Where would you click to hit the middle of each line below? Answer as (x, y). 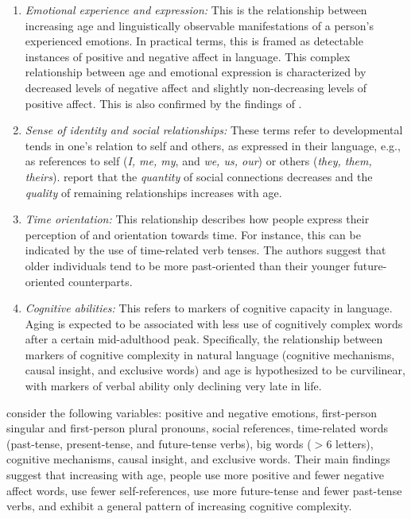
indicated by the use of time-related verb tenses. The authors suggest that (205, 250)
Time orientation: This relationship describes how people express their (197, 219)
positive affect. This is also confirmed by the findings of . (163, 103)
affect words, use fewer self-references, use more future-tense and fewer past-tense (204, 490)
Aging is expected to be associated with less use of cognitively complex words (214, 323)
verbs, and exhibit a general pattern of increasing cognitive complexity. (179, 506)
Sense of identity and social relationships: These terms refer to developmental (214, 130)
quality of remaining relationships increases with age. (153, 192)
